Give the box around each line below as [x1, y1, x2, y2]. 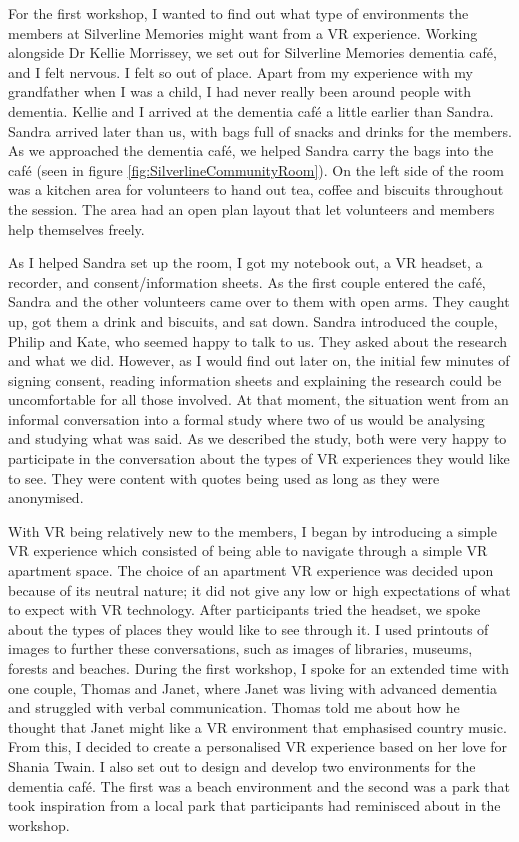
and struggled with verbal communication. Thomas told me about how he [8, 697, 460, 718]
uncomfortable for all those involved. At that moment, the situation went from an [8, 389, 509, 410]
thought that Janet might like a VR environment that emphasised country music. [8, 716, 507, 737]
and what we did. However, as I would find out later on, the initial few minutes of [8, 350, 510, 371]
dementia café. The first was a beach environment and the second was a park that [8, 775, 511, 796]
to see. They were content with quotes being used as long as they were [8, 467, 440, 488]
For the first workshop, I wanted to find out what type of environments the [8, 3, 469, 23]
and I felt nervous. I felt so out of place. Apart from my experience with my [8, 61, 474, 82]
